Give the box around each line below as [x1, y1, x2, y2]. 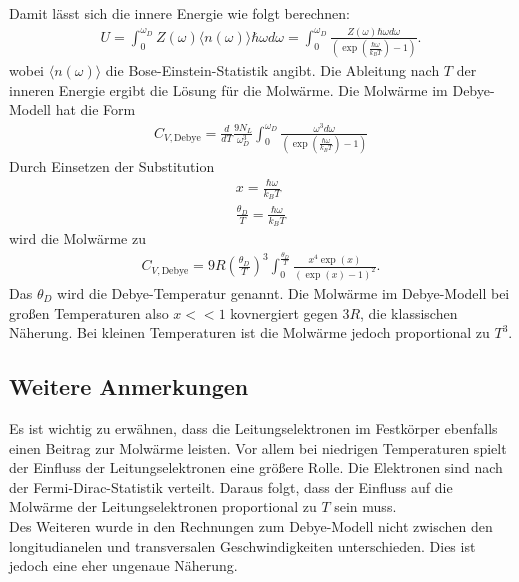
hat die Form [55, 99, 136, 120]
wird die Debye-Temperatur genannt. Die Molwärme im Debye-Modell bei [57, 282, 510, 303]
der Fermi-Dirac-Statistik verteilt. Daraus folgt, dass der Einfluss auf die [9, 476, 453, 497]
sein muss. [334, 496, 397, 517]
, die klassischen [360, 302, 458, 323]
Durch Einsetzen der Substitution [9, 155, 215, 176]
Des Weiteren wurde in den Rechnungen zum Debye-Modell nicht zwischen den [9, 515, 493, 536]
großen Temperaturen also [9, 302, 169, 323]
